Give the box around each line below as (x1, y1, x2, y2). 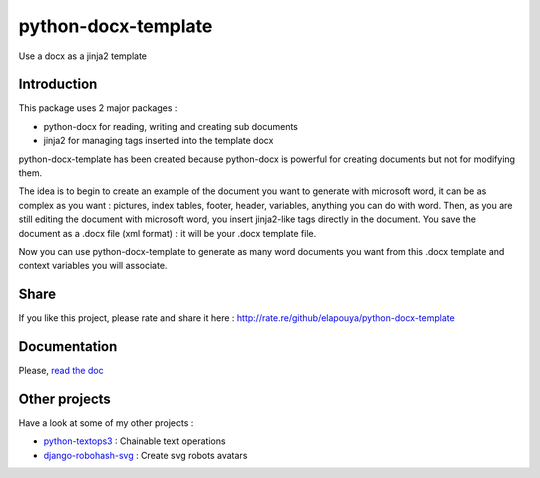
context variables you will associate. (18, 260, 168, 272)
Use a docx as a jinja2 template (18, 50, 148, 62)
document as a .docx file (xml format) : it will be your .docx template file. (18, 227, 317, 239)
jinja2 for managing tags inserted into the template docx (43, 135, 274, 147)
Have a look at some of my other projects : (18, 417, 194, 429)
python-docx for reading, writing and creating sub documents (43, 120, 299, 132)
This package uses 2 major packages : (18, 102, 178, 114)
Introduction (18, 76, 98, 93)
